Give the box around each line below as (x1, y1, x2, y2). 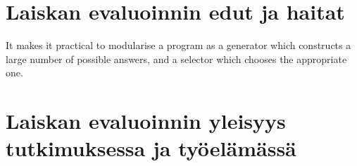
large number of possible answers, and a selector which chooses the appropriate (6, 51, 347, 66)
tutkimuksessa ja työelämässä (6, 134, 296, 162)
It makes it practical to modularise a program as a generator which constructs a (6, 38, 351, 53)
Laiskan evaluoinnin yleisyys (6, 106, 286, 135)
